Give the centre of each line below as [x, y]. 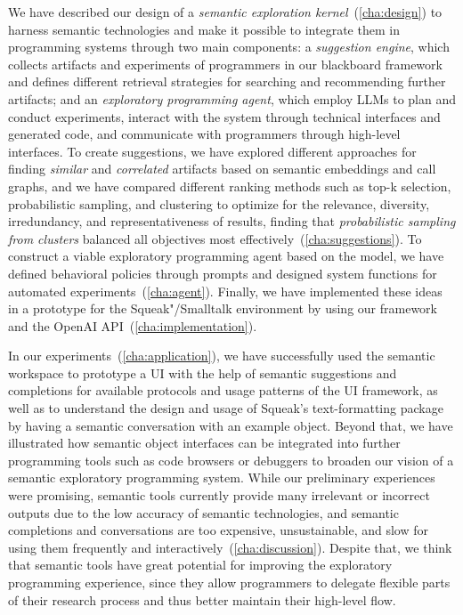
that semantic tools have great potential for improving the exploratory [200, 565]
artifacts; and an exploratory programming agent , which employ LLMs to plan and [232, 98]
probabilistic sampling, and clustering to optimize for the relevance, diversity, [219, 203]
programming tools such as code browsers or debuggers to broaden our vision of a [231, 460]
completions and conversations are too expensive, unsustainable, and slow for [218, 530]
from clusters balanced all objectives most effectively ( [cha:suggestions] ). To [215, 238]
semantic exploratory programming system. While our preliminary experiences [222, 477]
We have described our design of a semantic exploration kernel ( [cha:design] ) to [225, 12]
